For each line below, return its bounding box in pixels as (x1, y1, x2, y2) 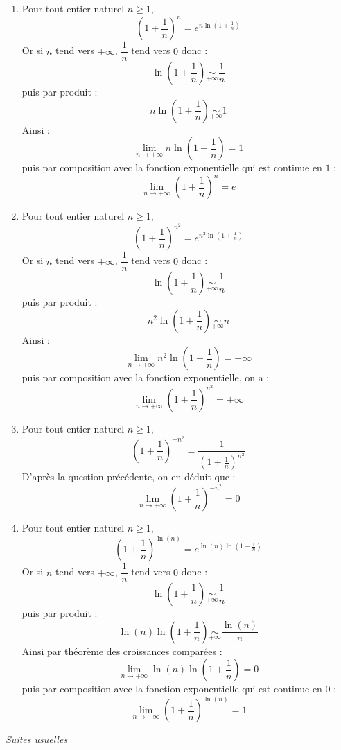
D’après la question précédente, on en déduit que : (21, 469, 236, 484)
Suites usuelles (6, 732, 68, 747)
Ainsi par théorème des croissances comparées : (21, 643, 222, 658)
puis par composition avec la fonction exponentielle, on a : (21, 370, 270, 385)
